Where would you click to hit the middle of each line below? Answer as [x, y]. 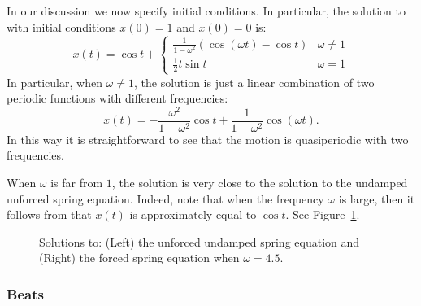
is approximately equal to [193, 214]
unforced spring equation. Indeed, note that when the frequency [165, 198]
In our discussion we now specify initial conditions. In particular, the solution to [206, 11]
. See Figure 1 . [323, 214]
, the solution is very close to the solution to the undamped [260, 183]
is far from [77, 183]
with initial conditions [61, 26]
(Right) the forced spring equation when [139, 258]
